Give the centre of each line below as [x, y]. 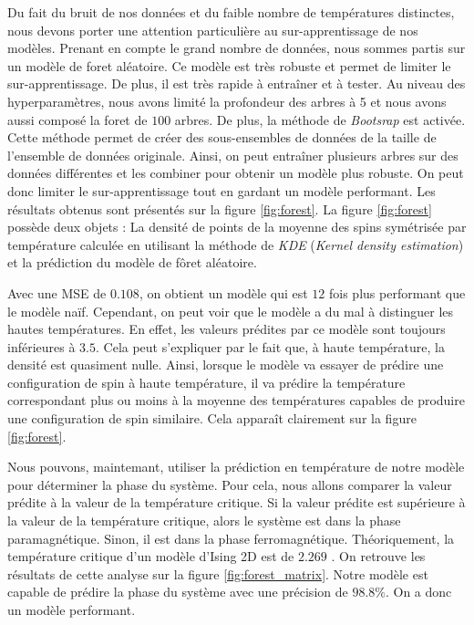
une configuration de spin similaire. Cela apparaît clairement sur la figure [212, 418]
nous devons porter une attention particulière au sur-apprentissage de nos [213, 30]
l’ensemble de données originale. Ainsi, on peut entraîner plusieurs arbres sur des [233, 155]
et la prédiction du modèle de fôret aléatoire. [132, 262]
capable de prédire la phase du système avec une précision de [178, 592]
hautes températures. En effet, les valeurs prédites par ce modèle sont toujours [227, 329]
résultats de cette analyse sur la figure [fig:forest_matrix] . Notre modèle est [218, 573]
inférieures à [41, 346]
